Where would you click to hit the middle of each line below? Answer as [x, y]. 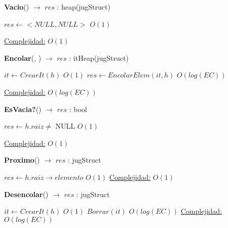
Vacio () [17, 7]
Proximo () [22, 160]
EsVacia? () [23, 109]
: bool [78, 109]
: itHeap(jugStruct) [99, 58]
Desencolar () [26, 194]
